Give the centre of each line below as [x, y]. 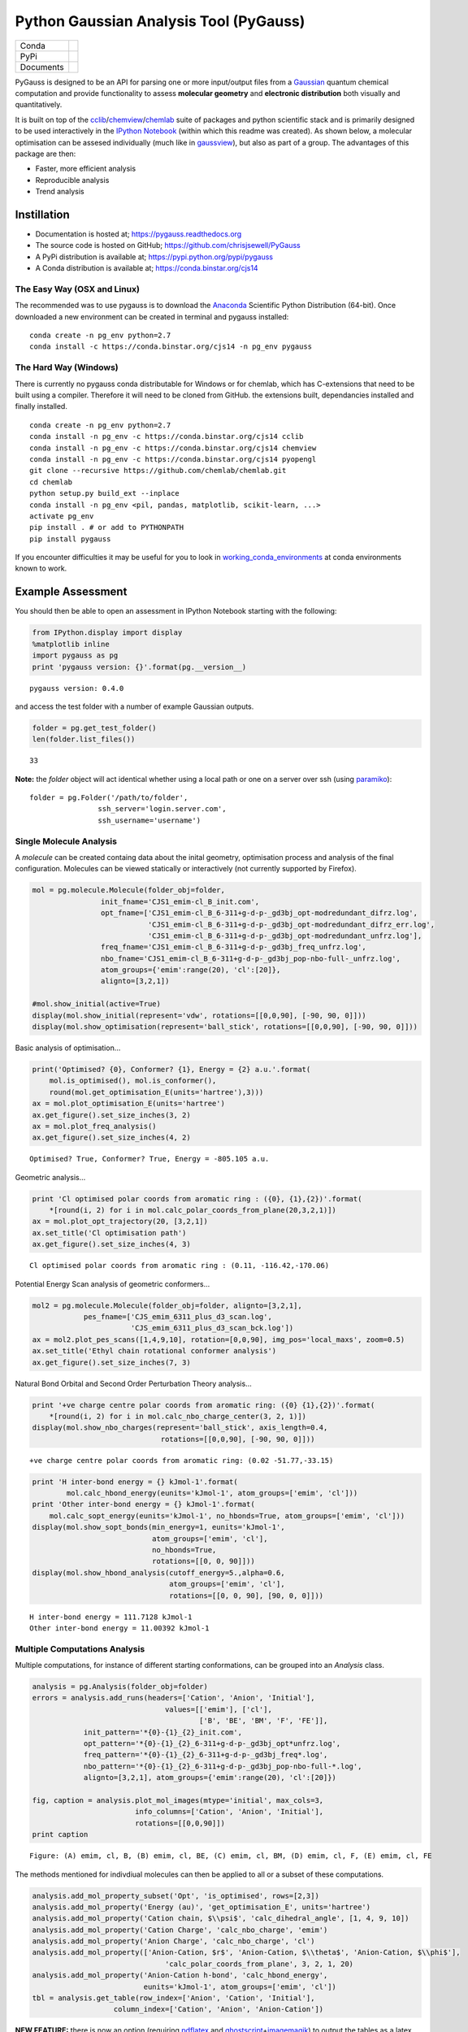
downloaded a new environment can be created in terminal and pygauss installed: [152, 316]
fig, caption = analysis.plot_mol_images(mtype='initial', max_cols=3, [178, 1800]
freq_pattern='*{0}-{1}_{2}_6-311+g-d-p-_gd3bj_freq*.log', [206, 1755]
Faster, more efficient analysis [86, 169]
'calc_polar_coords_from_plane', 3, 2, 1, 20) [259, 1964]
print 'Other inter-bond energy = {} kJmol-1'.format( [143, 1504]
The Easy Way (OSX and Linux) [77, 289]
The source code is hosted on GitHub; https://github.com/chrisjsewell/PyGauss [168, 245]
